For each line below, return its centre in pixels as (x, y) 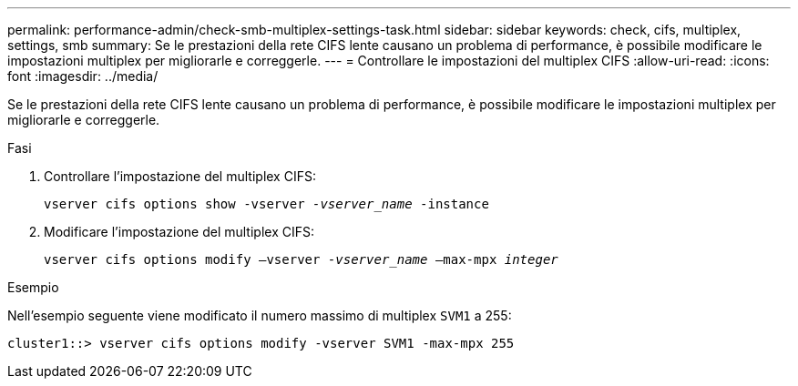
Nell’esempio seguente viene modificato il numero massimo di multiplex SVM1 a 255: (260, 315)
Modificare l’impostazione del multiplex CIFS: (179, 232)
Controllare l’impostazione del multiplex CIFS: (180, 176)
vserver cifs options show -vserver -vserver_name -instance (266, 204)
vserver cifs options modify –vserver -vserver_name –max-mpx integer (301, 259)
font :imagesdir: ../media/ (83, 76)
